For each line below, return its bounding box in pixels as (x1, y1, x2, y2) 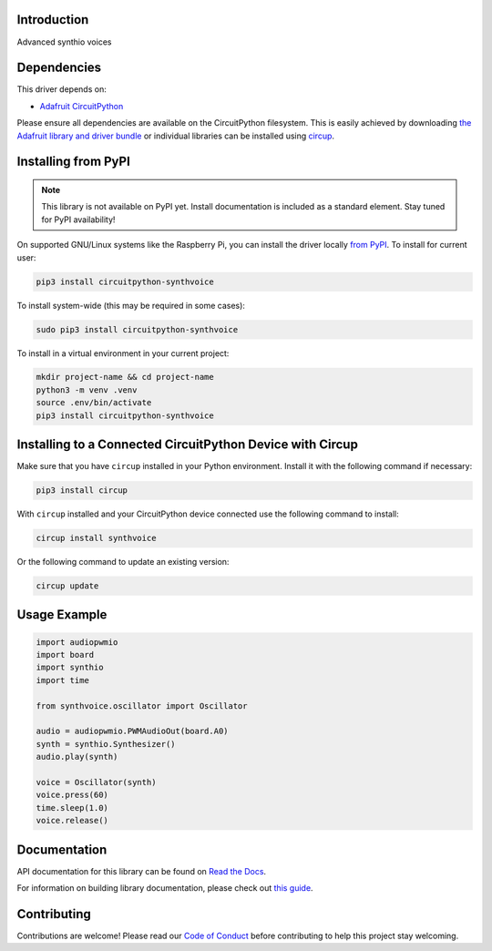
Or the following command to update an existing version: (16, 557, 230, 568)
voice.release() (36, 815, 109, 826)
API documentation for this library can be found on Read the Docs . (16, 865, 267, 876)
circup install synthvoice (36, 533, 157, 544)
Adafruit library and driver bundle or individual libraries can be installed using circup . (16, 130, 335, 141)
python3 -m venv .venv (36, 384, 138, 395)
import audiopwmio (36, 637, 118, 647)
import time (36, 675, 90, 685)
